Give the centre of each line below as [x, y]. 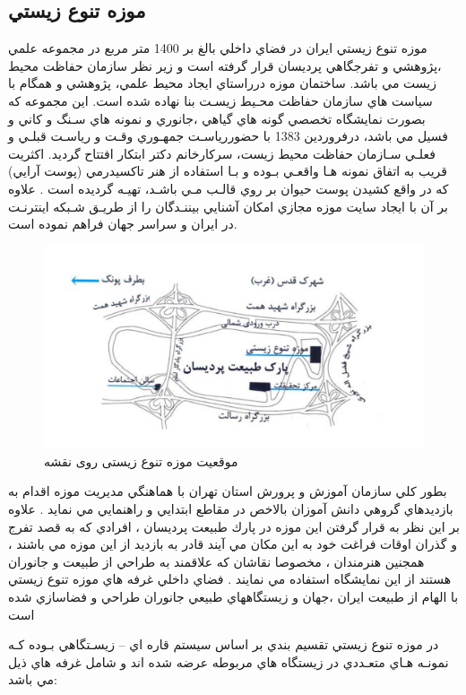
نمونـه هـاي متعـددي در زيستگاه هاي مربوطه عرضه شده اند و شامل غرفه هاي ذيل [229, 661]
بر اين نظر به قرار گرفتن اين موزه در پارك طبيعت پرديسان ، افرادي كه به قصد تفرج [234, 526]
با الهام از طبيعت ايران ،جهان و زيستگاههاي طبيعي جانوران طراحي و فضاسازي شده [233, 596]
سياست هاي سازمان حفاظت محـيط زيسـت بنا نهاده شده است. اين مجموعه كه [220, 100]
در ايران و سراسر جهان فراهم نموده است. [123, 224]
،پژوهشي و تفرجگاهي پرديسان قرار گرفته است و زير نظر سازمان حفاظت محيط [225, 65]
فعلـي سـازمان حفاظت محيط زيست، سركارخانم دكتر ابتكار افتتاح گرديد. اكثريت [222, 153]
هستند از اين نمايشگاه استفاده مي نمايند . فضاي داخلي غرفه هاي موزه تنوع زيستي [230, 579]
